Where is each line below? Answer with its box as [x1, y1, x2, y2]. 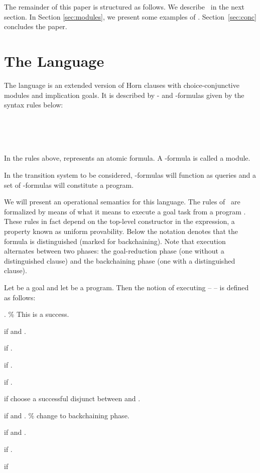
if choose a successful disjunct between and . [4, 393, 141, 404]
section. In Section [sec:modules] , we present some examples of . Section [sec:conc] [4, 11, 256, 22]
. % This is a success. [4, 309, 69, 319]
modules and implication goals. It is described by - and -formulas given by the [4, 89, 244, 100]
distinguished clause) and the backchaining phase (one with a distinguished [4, 255, 235, 266]
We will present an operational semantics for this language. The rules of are [4, 196, 240, 207]
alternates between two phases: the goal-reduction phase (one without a [4, 246, 224, 256]
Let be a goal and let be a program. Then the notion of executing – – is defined [4, 282, 249, 292]
